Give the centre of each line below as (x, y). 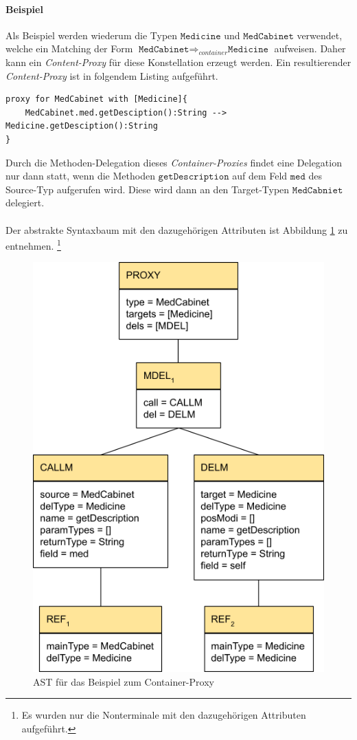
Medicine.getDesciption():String (82, 126)
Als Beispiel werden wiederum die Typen (92, 35)
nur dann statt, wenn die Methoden (80, 176)
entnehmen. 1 (33, 244)
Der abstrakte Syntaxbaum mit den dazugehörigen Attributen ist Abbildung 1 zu (177, 229)
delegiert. (25, 203)
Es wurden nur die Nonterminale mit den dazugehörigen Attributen (164, 715)
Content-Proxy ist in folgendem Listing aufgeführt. (112, 75)
